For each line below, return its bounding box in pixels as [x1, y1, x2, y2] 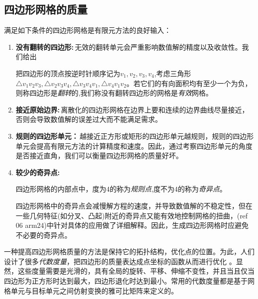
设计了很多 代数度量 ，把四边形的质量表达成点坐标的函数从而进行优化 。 [4, 256, 236, 266]
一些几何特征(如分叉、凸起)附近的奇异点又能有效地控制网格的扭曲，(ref [15, 210, 248, 220]
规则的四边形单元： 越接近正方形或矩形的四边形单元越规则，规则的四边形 [15, 130, 254, 141]
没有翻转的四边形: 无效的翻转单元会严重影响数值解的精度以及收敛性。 [15, 41, 242, 52]
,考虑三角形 [154, 68, 191, 78]
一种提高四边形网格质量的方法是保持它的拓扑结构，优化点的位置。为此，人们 [4, 246, 255, 257]
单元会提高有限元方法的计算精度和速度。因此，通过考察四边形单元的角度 [15, 140, 253, 151]
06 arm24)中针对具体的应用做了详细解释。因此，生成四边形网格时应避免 [15, 220, 249, 230]
